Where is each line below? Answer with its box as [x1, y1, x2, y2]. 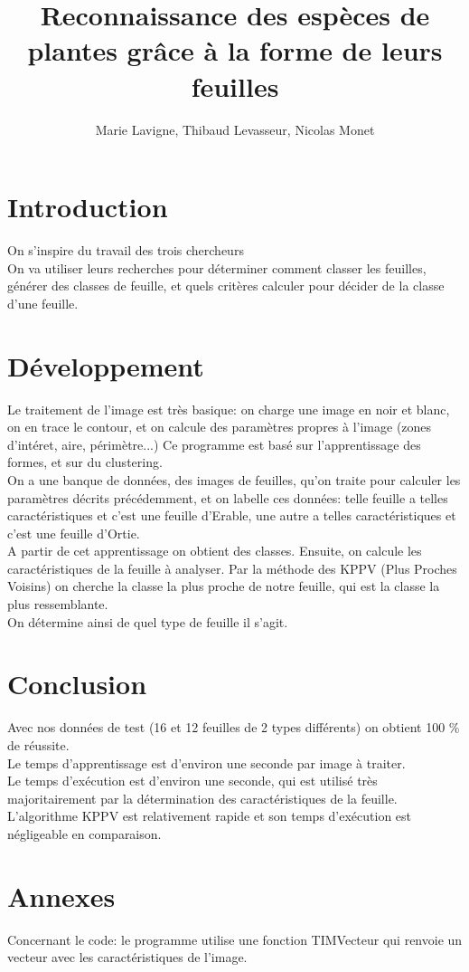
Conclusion [7, 665, 147, 702]
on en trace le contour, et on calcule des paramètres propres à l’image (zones [7, 417, 432, 436]
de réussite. [7, 735, 70, 754]
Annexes [7, 877, 116, 914]
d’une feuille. [7, 293, 79, 312]
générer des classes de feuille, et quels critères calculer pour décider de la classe [7, 276, 445, 295]
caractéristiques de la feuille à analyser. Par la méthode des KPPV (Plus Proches [7, 558, 457, 577]
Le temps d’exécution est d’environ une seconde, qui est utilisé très [7, 771, 378, 790]
